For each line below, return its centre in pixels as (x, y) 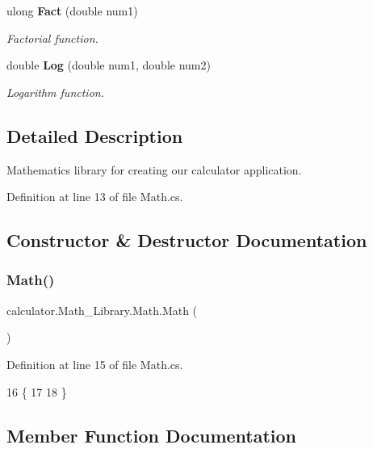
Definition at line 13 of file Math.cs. (95, 197)
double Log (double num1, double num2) (109, 65)
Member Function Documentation (152, 435)
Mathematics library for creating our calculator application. (154, 169)
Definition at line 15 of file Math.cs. (95, 364)
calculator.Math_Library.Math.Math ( (102, 310)
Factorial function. (52, 38)
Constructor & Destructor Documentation (187, 240)
